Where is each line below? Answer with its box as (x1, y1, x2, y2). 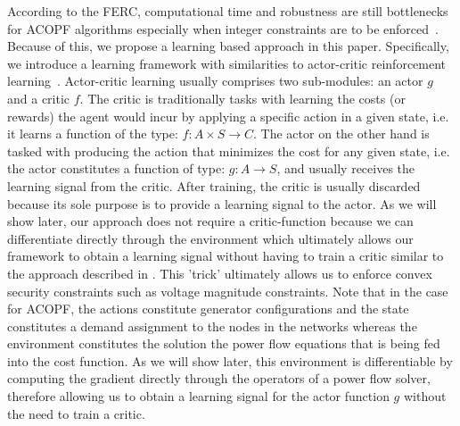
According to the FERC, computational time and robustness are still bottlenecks (7, 2, 448, 20)
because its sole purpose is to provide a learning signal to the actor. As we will (7, 194, 437, 213)
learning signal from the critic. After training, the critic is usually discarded (7, 176, 421, 195)
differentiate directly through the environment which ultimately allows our (7, 229, 414, 247)
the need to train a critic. (7, 404, 145, 422)
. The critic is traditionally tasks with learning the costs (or (79, 88, 406, 107)
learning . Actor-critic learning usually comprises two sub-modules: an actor (7, 71, 423, 90)
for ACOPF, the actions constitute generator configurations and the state (7, 299, 409, 318)
